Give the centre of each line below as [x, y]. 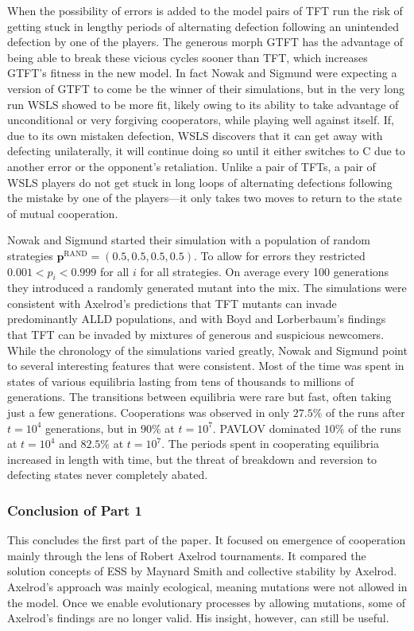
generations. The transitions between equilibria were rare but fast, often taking [199, 397]
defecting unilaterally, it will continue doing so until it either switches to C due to [206, 151]
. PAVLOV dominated [267, 428]
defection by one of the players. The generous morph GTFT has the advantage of [205, 42]
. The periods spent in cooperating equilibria [270, 444]
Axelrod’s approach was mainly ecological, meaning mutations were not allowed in [207, 587]
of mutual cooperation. [63, 213]
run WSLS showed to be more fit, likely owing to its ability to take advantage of [203, 104]
